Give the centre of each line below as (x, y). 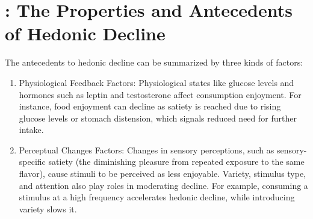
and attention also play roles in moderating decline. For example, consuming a (163, 185)
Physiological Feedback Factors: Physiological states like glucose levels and (156, 82)
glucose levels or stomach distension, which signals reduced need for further (158, 118)
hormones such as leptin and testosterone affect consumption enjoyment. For (160, 94)
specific (32, 162)
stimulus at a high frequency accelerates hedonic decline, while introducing (157, 197)
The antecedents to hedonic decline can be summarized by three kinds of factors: (154, 62)
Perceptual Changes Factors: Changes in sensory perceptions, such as (147, 150)
